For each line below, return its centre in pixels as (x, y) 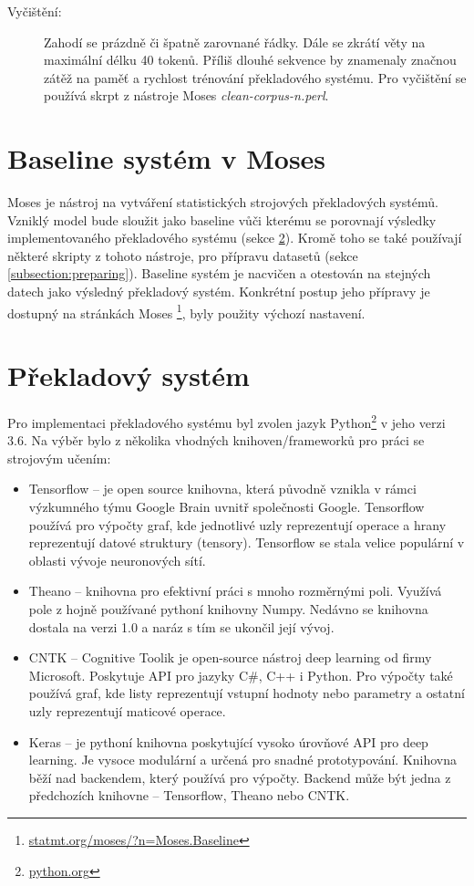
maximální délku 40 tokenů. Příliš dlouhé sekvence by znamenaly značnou (250, 60)
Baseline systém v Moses (167, 158)
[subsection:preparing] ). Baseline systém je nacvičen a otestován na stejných (219, 273)
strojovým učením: (59, 458)
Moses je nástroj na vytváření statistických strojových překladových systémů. (223, 202)
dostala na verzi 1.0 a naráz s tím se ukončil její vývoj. (181, 626)
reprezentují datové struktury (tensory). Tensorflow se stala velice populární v (247, 542)
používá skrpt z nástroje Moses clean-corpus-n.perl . (186, 95)
